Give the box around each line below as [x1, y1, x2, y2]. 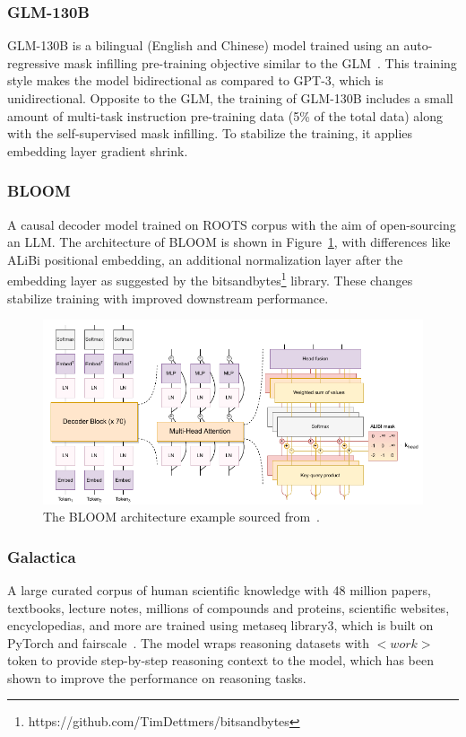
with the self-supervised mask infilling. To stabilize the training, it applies [7, 124, 413, 143]
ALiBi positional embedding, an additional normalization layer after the [7, 250, 403, 268]
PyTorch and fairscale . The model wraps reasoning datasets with [7, 633, 370, 652]
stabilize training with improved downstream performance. [7, 288, 329, 307]
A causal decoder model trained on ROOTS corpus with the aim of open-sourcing [7, 215, 456, 233]
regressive [7, 53, 60, 72]
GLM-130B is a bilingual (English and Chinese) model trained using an [7, 36, 400, 55]
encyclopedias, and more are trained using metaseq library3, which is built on [7, 616, 434, 635]
